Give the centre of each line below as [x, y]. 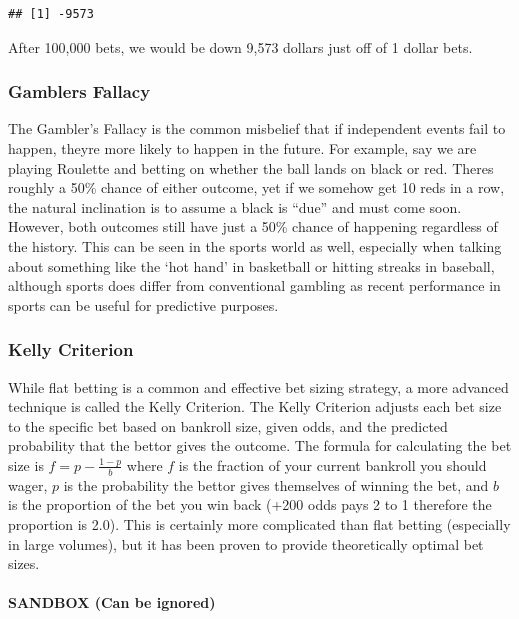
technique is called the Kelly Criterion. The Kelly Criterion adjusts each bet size [255, 406]
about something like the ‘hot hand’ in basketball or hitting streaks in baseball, [251, 265]
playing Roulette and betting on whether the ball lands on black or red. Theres [251, 167]
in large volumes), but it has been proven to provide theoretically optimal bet [246, 543]
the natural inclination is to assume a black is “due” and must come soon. [235, 206]
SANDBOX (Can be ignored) [112, 602]
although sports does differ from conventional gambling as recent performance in [254, 285]
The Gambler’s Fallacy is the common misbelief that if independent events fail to [257, 128]
